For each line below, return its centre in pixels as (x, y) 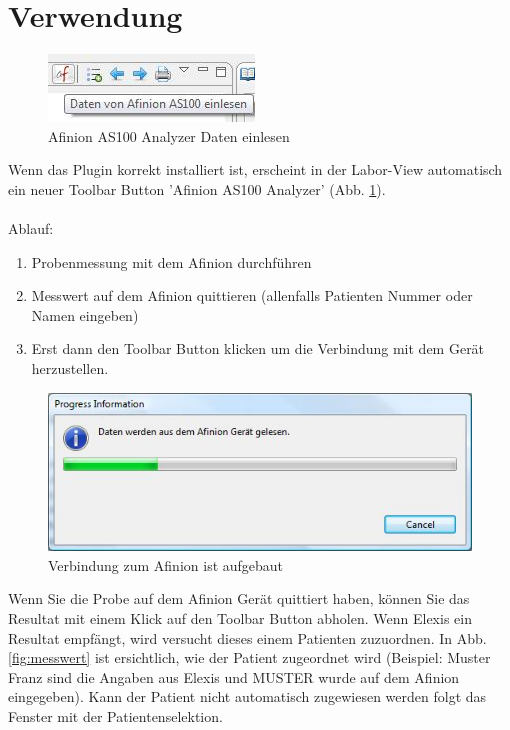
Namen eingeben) (85, 314)
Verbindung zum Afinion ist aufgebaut (166, 564)
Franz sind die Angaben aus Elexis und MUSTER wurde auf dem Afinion (234, 676)
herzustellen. (70, 368)
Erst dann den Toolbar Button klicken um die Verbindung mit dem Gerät (258, 348)
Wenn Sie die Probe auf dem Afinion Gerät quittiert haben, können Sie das (239, 598)
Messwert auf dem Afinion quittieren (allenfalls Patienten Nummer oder (252, 295)
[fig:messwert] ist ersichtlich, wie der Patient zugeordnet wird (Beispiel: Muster (249, 657)
